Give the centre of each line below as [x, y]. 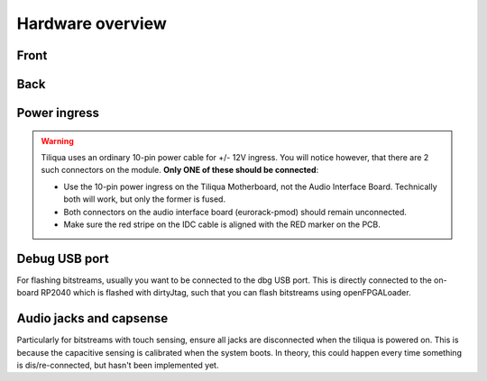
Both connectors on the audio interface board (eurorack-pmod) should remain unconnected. [235, 212]
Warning [57, 141]
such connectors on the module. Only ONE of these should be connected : [180, 170]
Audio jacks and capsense [92, 318]
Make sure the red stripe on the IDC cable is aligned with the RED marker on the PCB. [222, 224]
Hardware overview [92, 23]
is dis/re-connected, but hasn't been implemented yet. [118, 365]
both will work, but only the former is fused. [144, 199]
